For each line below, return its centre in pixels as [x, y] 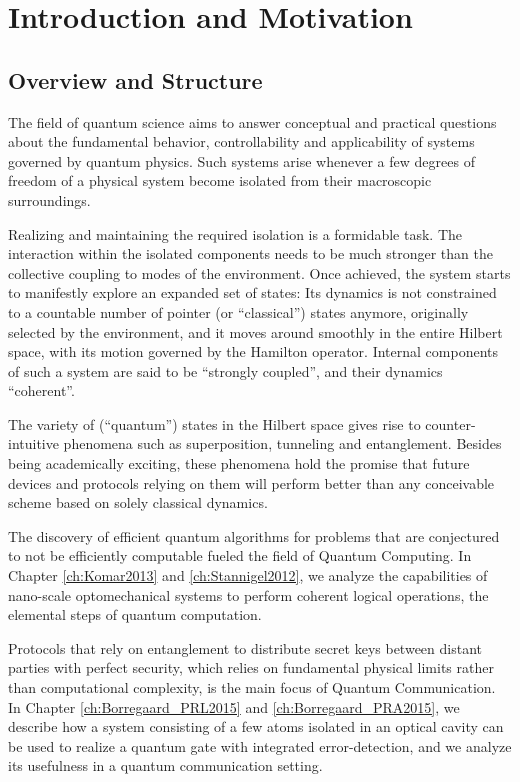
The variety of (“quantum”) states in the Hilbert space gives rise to [214, 423]
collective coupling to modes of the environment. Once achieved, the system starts [259, 272]
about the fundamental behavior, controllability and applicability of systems [241, 141]
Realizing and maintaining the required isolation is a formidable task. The [235, 233]
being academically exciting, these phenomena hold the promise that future [239, 463]
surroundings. [49, 199]
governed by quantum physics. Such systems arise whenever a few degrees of [241, 160]
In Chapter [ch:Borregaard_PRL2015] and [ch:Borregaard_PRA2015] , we [234, 706]
